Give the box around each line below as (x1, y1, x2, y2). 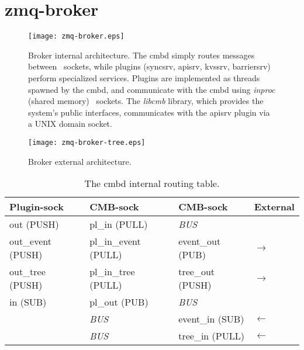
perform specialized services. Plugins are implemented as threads (28, 71, 260, 84)
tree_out (178, 265, 215, 279)
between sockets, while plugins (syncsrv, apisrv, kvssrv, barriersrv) (28, 60, 271, 72)
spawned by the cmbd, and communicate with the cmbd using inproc (28, 83, 275, 95)
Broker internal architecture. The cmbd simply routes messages (28, 48, 255, 61)
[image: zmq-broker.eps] (28, 32, 125, 41)
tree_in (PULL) (178, 329, 244, 343)
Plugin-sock (9, 200, 64, 214)
